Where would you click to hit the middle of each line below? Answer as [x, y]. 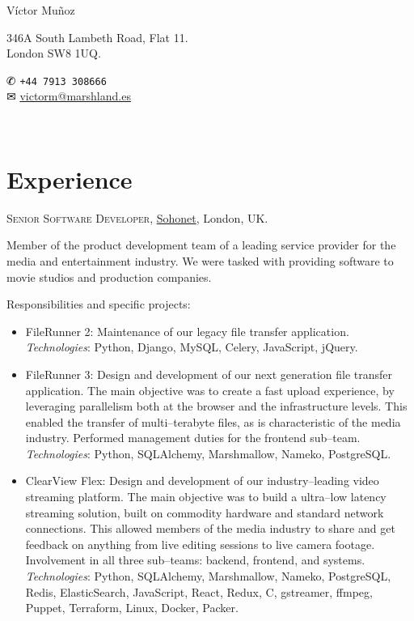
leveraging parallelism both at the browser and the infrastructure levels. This [216, 406]
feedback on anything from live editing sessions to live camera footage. [200, 544]
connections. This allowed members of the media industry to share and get [210, 528]
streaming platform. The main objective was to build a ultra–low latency [206, 497]
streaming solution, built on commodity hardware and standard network [205, 512]
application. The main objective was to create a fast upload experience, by [210, 390]
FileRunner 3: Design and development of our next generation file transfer [209, 374]
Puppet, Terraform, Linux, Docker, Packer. [132, 608]
